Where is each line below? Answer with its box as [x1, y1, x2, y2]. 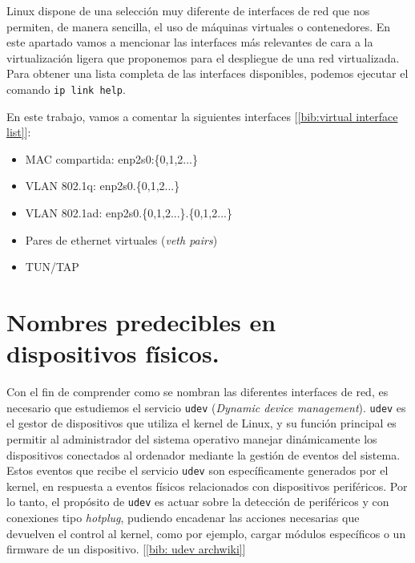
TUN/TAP [25, 258, 79, 275]
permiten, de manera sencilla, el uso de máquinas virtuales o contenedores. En [6, 18, 391, 34]
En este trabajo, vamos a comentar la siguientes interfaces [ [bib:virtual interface [6, 107, 398, 124]
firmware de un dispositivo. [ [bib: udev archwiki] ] [6, 541, 246, 557]
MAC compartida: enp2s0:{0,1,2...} [25, 150, 198, 167]
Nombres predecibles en [6, 305, 276, 338]
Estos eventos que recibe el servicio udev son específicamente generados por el [6, 462, 389, 479]
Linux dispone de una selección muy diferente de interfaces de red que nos [6, 2, 370, 18]
